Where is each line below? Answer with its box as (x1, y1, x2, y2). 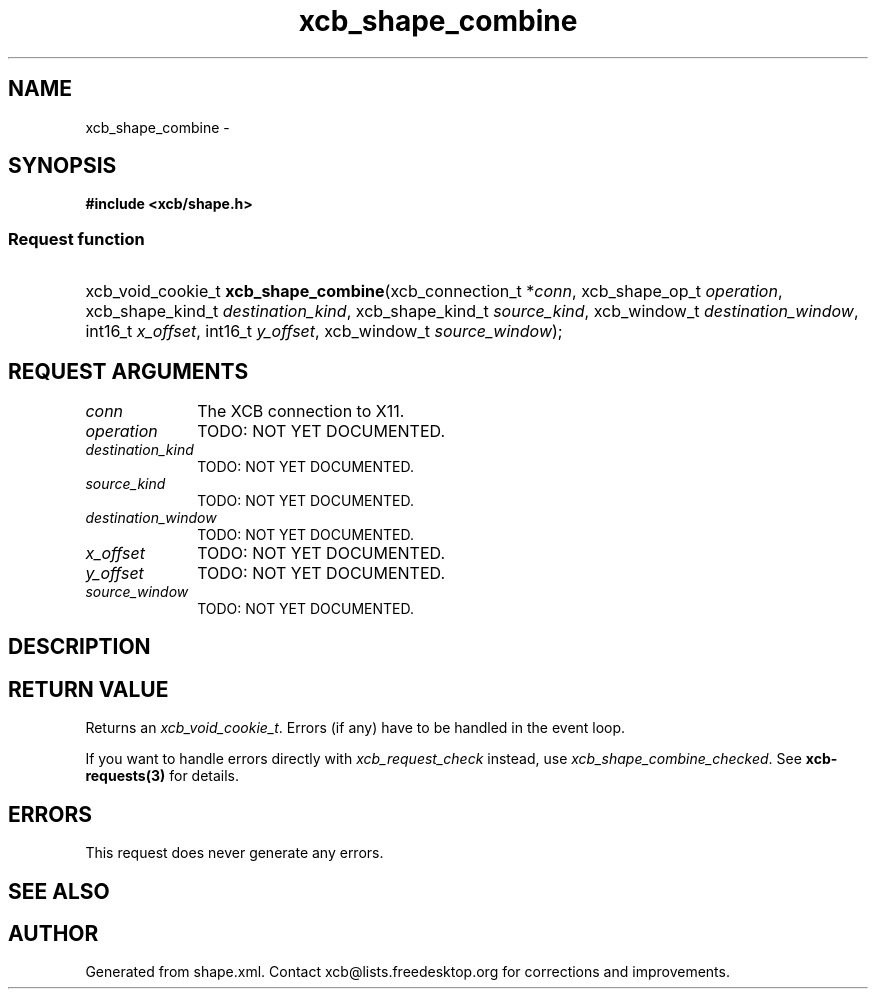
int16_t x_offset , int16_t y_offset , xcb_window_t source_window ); (85, 321, 563, 342)
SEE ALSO (8, 878, 110, 904)
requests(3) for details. (85, 767, 240, 785)
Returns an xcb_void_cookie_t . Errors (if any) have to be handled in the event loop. (85, 719, 626, 737)
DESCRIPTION (8, 634, 151, 660)
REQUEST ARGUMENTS (8, 358, 249, 384)
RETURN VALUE (8, 676, 169, 702)
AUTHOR (8, 920, 99, 946)
